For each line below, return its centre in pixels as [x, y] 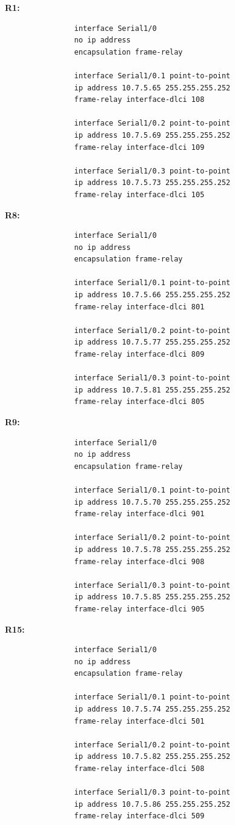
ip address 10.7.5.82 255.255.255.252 [152, 757]
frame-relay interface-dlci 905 [139, 609]
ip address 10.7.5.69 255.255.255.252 [152, 135]
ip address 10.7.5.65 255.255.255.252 [152, 88]
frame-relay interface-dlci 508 [139, 769]
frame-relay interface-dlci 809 [139, 355]
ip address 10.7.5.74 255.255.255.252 [152, 709]
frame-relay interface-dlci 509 [139, 816]
